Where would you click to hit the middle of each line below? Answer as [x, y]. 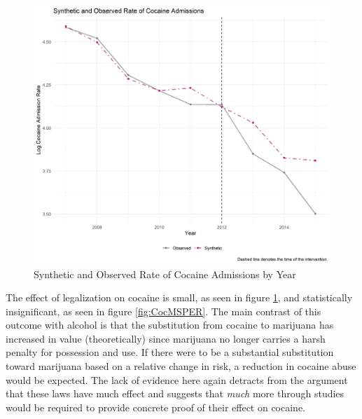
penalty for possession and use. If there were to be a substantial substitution [170, 352]
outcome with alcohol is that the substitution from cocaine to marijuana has [170, 325]
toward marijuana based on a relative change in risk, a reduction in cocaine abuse [181, 366]
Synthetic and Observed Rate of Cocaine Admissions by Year [165, 274]
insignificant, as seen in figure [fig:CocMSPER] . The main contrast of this [163, 311]
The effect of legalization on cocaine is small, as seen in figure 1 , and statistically [179, 297]
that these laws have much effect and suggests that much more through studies [175, 393]
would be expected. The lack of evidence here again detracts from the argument [177, 379]
